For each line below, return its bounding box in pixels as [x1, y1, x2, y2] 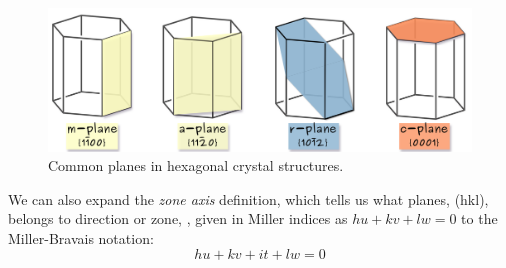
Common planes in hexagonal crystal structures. [48, 155, 344, 176]
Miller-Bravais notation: [8, 228, 154, 249]
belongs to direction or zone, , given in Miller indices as [8, 208, 348, 229]
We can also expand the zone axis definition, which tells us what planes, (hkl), [8, 188, 489, 209]
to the [461, 208, 498, 229]
